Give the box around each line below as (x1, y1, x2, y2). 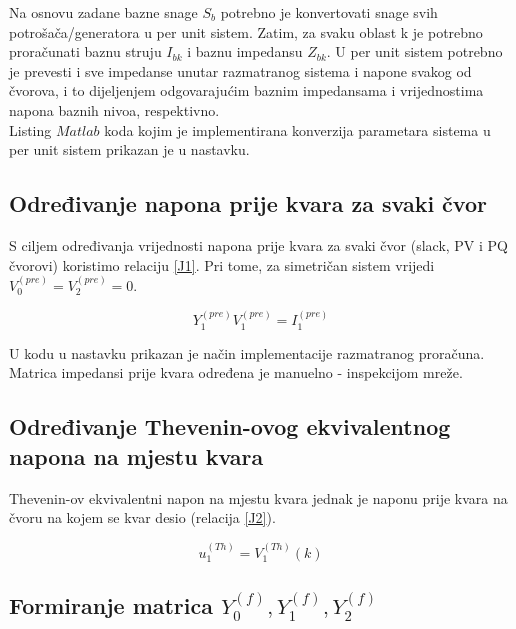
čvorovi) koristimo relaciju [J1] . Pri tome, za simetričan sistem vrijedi (9, 254, 435, 275)
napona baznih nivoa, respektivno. (9, 99, 220, 120)
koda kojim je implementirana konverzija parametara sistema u (104, 119, 491, 140)
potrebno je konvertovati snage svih (220, 2, 438, 22)
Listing (9, 119, 52, 140)
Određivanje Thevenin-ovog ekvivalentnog (9, 411, 451, 442)
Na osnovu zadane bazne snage (9, 2, 198, 22)
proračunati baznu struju (9, 41, 162, 62)
